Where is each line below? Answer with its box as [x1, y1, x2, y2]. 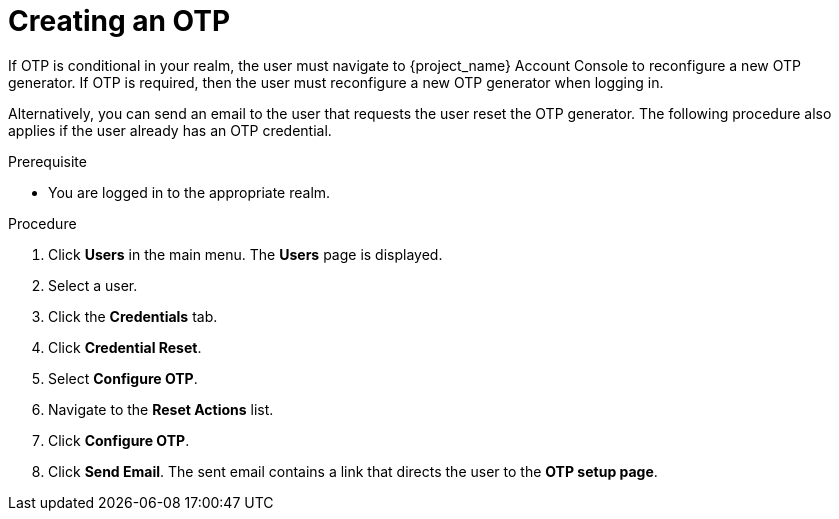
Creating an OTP [8, 4, 231, 38]
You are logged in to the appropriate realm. [48, 183, 331, 201]
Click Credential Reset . [48, 338, 202, 356]
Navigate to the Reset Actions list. [48, 400, 274, 418]
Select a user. [48, 276, 138, 294]
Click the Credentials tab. [48, 307, 218, 325]
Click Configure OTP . [48, 431, 190, 449]
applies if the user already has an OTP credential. [8, 121, 332, 139]
